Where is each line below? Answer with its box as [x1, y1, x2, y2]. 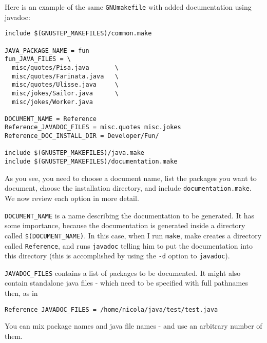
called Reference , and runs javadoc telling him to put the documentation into [5, 240, 253, 251]
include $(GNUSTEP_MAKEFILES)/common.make [5, 30, 152, 37]
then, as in [5, 288, 38, 298]
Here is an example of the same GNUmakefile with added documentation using [5, 2, 252, 12]
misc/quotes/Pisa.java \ [12, 64, 119, 71]
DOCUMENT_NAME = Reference [5, 115, 97, 123]
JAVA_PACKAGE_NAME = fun [5, 47, 89, 54]
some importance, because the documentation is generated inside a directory [5, 220, 245, 231]
